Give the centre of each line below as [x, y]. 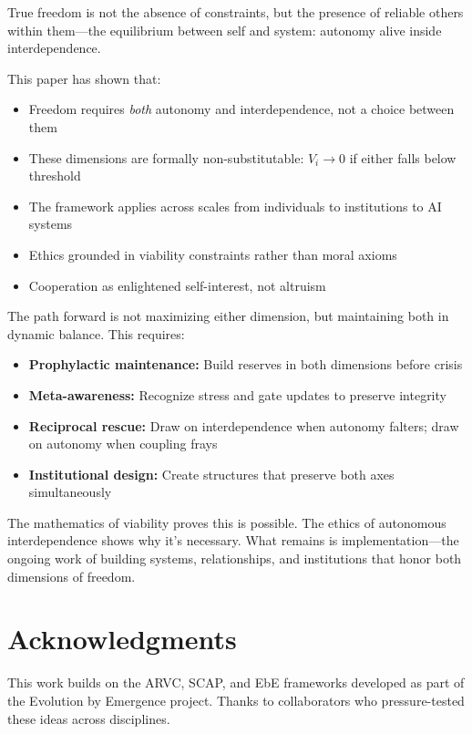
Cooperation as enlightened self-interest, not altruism [177, 285]
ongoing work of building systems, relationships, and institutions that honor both [235, 558]
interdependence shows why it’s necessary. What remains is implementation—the [233, 540]
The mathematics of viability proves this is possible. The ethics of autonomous [227, 522]
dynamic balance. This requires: [96, 333]
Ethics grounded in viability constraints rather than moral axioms [213, 254]
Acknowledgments [122, 639]
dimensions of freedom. [72, 576]
